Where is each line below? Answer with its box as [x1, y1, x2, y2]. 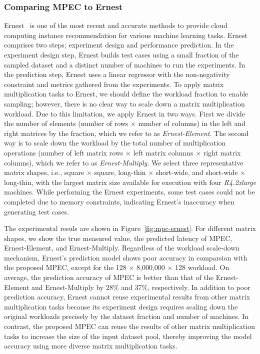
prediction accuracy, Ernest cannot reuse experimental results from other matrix [4, 291, 250, 302]
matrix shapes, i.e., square [4, 167, 84, 177]
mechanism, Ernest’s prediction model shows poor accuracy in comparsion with [4, 252, 247, 262]
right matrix [203, 147, 241, 157]
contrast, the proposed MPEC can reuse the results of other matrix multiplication [4, 321, 255, 331]
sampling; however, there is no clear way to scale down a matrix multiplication [4, 98, 245, 108]
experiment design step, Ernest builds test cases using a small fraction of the [4, 49, 239, 59]
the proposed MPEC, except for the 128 [4, 262, 126, 272]
